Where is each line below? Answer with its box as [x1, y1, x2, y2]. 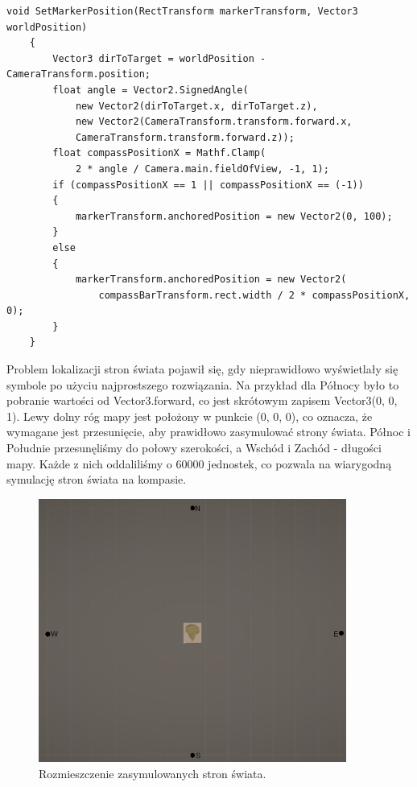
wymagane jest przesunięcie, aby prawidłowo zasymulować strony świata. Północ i [6, 423, 411, 440]
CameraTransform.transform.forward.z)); [75, 131, 295, 143]
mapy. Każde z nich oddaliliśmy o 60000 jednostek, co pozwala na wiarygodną [6, 455, 392, 472]
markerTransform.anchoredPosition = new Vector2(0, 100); [75, 210, 393, 222]
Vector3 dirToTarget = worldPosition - [52, 52, 266, 64]
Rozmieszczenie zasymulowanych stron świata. [39, 764, 266, 781]
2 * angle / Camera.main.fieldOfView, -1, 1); [75, 163, 329, 175]
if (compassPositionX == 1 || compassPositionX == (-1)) [52, 179, 364, 191]
